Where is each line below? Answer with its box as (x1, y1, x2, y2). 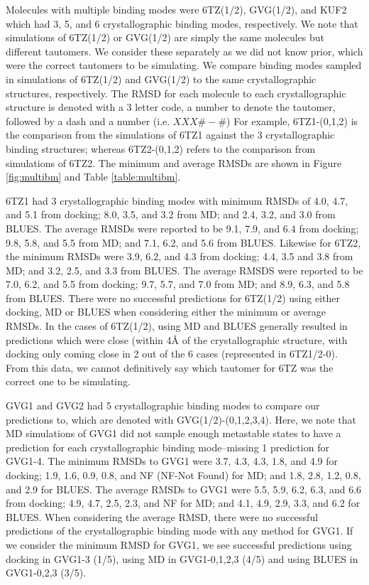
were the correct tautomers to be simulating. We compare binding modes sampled (6, 58, 362, 73)
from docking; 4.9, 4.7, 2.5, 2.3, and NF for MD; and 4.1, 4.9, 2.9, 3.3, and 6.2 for (6, 495, 360, 510)
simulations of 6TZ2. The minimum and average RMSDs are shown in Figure (6, 155, 342, 170)
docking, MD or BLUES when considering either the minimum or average (6, 304, 326, 319)
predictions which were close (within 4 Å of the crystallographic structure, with (6, 332, 348, 347)
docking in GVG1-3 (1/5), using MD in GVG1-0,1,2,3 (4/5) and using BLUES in (6, 551, 358, 566)
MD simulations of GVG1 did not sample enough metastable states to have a (6, 426, 341, 441)
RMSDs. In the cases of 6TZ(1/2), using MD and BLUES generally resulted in (6, 318, 348, 333)
